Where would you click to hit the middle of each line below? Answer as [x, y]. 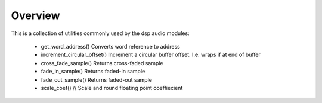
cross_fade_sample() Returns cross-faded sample [102, 63]
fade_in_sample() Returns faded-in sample [93, 72]
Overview [35, 15]
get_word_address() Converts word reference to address [110, 46]
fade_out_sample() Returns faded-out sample [96, 79]
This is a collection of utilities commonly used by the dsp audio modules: [100, 33]
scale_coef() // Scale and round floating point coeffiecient [112, 88]
